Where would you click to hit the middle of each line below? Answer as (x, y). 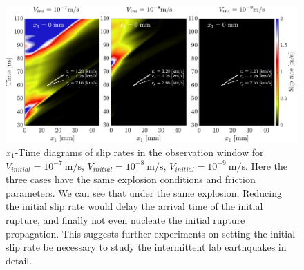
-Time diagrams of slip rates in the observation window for (139, 152)
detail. (19, 260)
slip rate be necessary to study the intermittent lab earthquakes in (146, 247)
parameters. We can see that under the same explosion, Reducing (144, 192)
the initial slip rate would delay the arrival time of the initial (134, 206)
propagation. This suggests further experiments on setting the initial (151, 233)
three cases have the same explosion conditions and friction (131, 179)
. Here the (266, 165)
